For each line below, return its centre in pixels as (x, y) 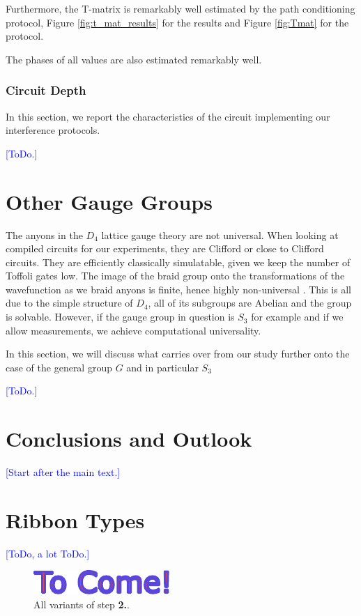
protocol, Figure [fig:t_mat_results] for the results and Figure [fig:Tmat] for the (177, 22)
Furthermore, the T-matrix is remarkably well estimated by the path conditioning (180, 8)
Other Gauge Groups (109, 201)
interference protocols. (53, 130)
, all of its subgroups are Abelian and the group (250, 303)
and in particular (162, 367)
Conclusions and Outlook (129, 439)
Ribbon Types (75, 519)
